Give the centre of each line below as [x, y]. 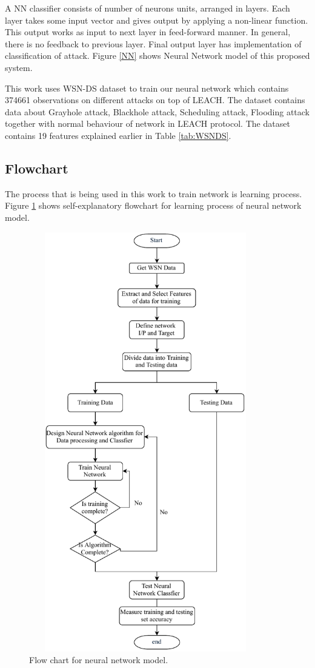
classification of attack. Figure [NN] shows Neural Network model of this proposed [157, 56]
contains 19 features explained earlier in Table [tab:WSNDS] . [118, 135]
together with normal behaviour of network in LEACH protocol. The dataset [148, 123]
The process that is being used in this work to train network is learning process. [154, 193]
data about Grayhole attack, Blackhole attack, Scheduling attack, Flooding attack [157, 111]
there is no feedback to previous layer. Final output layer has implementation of [153, 43]
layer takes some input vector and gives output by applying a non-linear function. [157, 20]
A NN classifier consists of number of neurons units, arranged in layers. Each [148, 8]
